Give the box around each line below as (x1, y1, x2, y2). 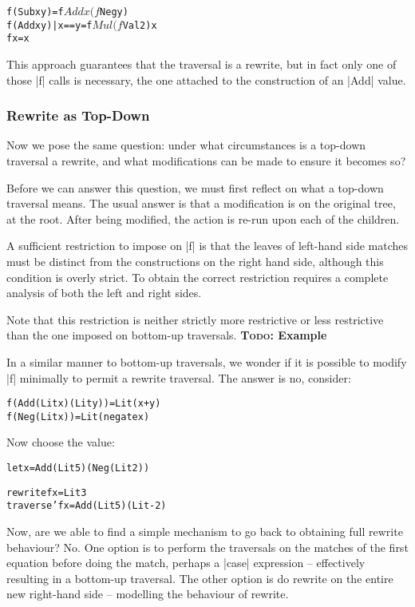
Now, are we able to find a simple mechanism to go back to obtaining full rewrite (6, 522, 403, 539)
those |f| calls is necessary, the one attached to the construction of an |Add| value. (6, 71, 406, 88)
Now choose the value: (6, 434, 115, 450)
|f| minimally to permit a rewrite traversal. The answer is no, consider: (6, 369, 351, 386)
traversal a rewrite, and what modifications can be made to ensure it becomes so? (6, 152, 406, 169)
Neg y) (100, 6, 128, 18)
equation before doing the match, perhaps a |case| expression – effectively (6, 554, 366, 571)
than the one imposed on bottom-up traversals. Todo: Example (6, 327, 327, 343)
